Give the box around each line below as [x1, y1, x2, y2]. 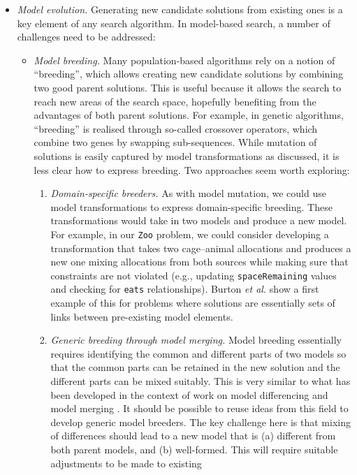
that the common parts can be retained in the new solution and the [50, 360, 340, 374]
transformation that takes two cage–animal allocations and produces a [50, 240, 351, 255]
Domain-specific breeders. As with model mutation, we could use [50, 186, 326, 200]
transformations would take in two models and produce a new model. [50, 213, 347, 228]
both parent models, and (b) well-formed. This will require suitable [50, 442, 338, 456]
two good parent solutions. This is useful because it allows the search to [34, 80, 342, 94]
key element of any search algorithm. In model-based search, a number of [17, 15, 330, 30]
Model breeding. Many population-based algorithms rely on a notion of [34, 52, 335, 67]
